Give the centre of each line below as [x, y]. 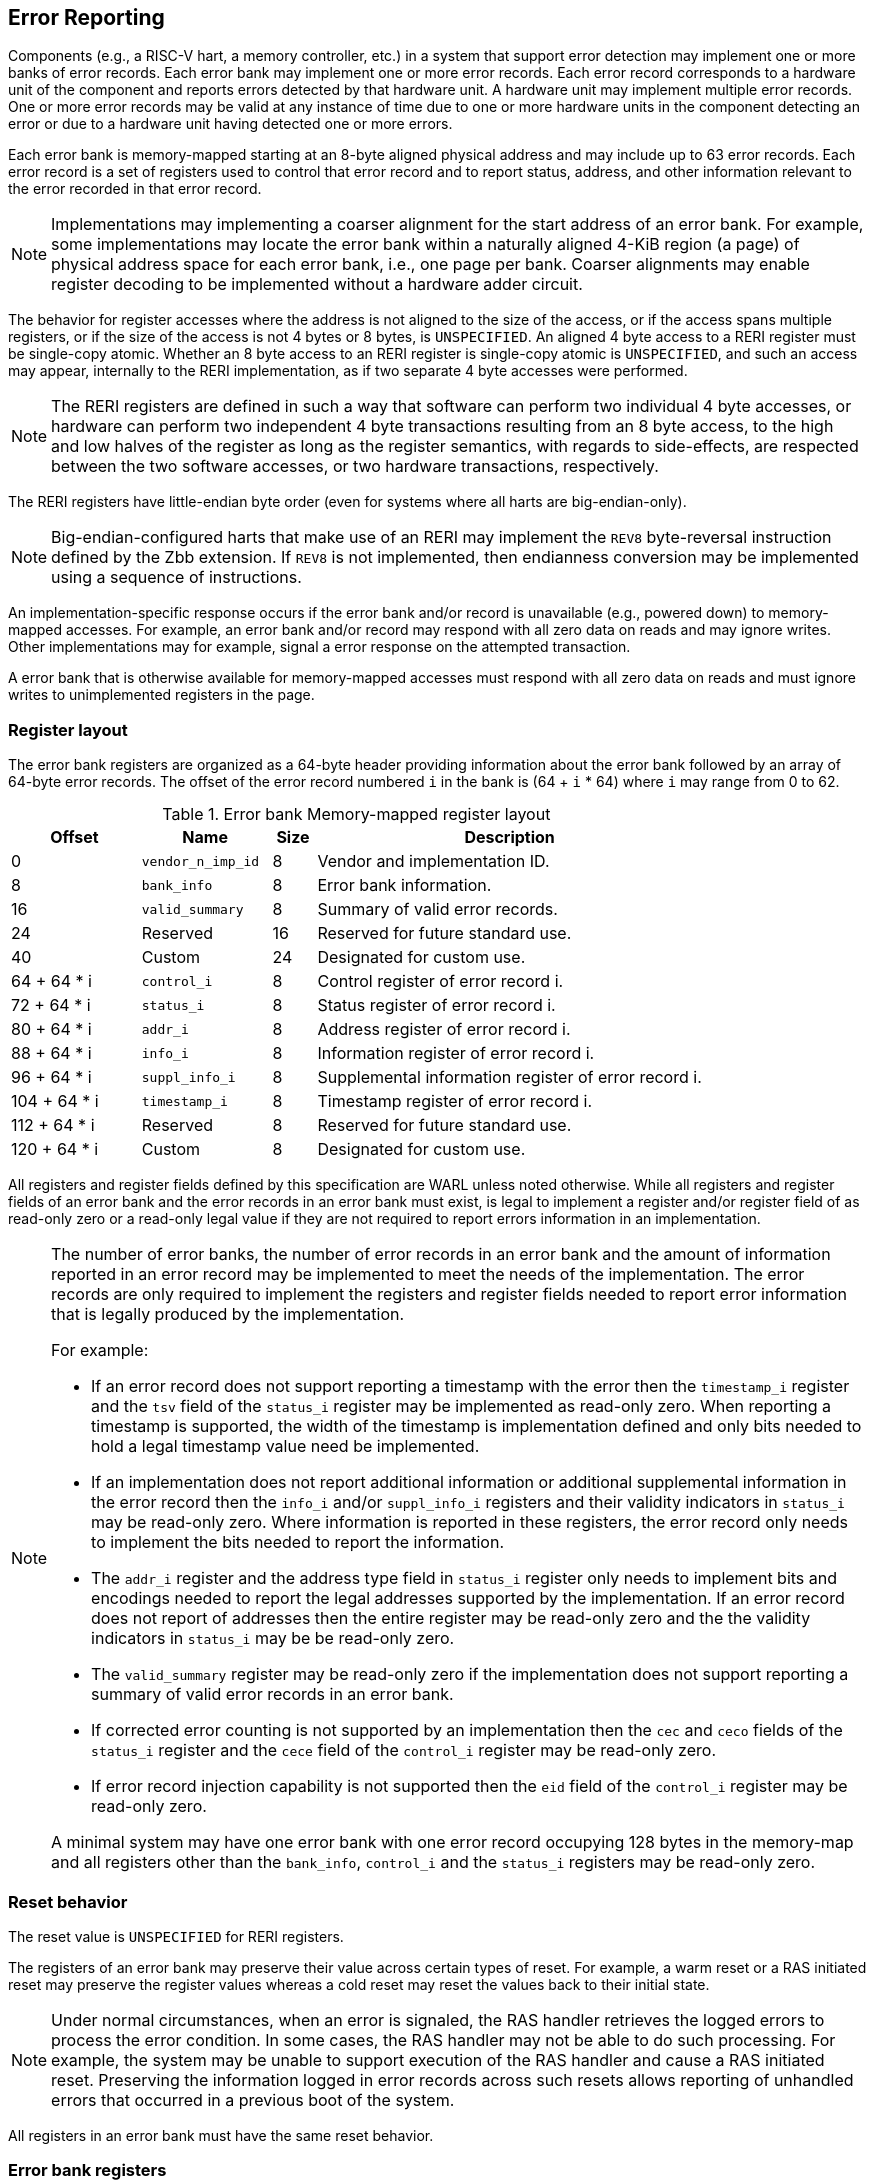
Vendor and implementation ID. [433, 861]
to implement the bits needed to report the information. [297, 1542]
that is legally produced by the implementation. [228, 1314]
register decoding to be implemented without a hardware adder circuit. [317, 284]
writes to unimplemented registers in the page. [161, 695]
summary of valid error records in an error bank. [272, 1694]
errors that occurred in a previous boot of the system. [253, 2099]
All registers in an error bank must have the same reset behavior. [221, 2135]
